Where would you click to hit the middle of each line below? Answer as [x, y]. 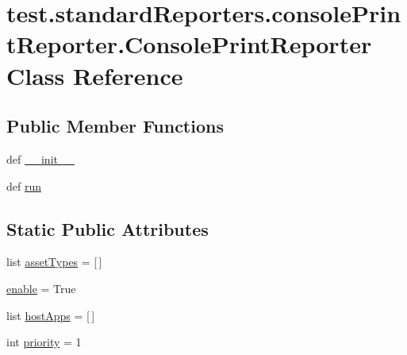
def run [24, 185]
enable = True [41, 288]
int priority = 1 [44, 342]
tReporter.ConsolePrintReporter [189, 44]
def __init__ [40, 158]
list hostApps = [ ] [51, 315]
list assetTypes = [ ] [54, 262]
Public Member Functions [115, 126]
